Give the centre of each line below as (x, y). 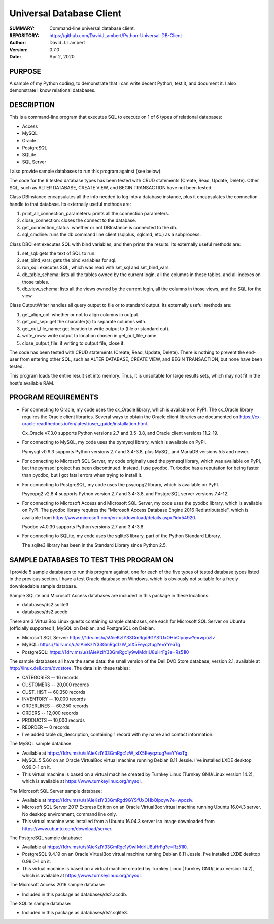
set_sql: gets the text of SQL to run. (59, 253)
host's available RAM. (32, 383)
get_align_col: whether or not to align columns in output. (81, 315)
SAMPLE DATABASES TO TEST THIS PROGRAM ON (91, 560)
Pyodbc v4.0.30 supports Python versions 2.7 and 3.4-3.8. (83, 526)
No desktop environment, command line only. (70, 814)
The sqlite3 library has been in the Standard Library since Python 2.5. (95, 545)
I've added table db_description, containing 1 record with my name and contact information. (118, 734)
